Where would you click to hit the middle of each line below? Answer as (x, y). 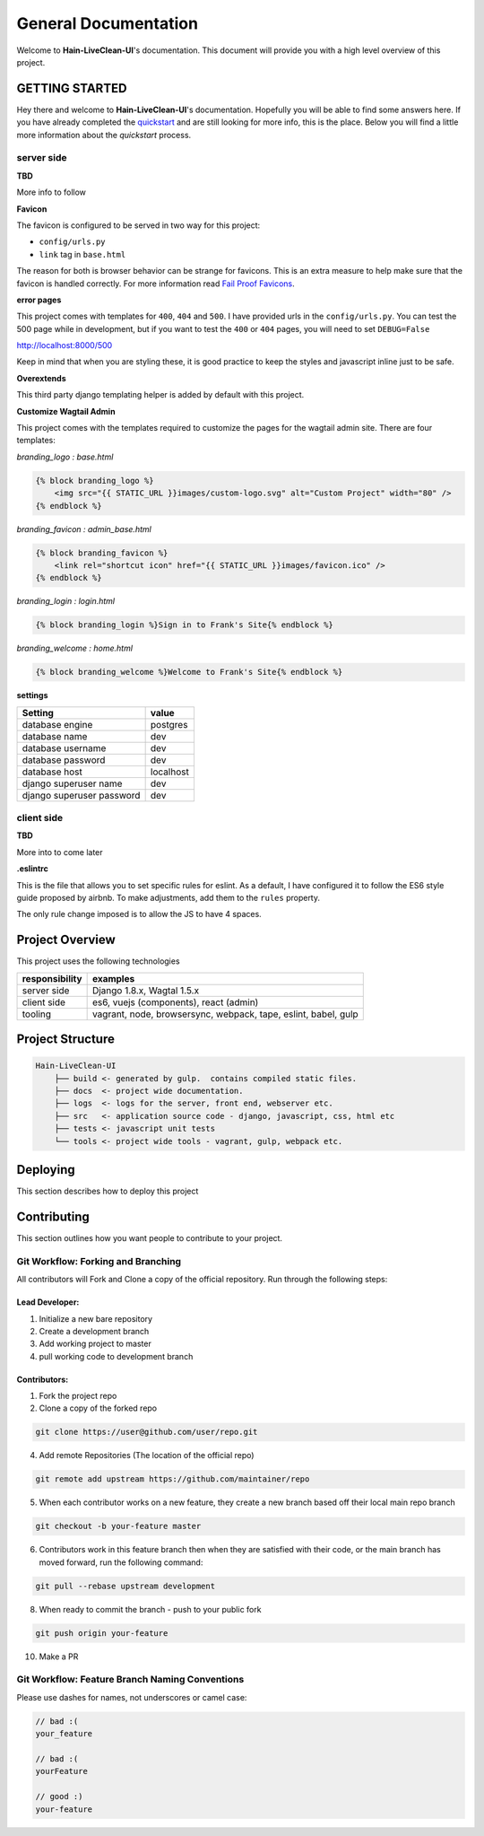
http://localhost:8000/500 (65, 345)
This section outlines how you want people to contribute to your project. (149, 1237)
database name (55, 736)
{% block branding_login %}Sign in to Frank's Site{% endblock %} (184, 625)
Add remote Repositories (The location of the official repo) (147, 1456)
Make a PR (59, 1657)
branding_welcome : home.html (75, 648)
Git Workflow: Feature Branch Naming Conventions (130, 1680)
